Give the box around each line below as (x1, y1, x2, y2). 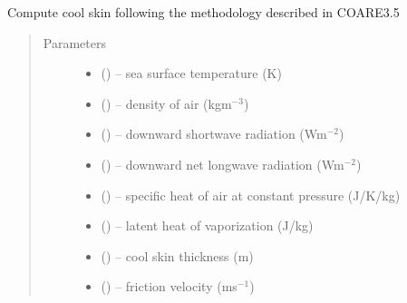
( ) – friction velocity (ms (101, 277, 237, 296)
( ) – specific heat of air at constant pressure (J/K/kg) (101, 185, 401, 204)
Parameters (43, 33, 106, 52)
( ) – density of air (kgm (101, 93, 232, 112)
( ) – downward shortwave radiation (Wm (101, 124, 327, 143)
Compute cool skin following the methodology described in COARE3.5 (7, 3, 400, 21)
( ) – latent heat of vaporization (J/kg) (101, 216, 314, 235)
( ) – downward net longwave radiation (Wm (101, 154, 344, 173)
